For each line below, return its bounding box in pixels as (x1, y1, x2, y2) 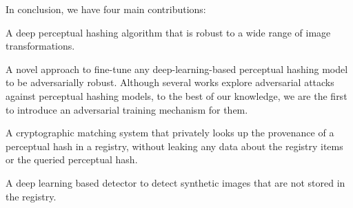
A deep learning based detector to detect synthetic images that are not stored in (6, 175, 345, 189)
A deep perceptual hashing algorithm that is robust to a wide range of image (6, 25, 331, 39)
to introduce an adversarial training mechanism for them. (6, 102, 248, 116)
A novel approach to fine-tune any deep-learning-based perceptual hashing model (6, 61, 348, 76)
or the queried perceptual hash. (6, 152, 138, 167)
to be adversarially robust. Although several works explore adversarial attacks (6, 75, 334, 90)
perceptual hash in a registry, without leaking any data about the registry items (6, 138, 343, 153)
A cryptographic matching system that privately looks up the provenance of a (6, 125, 334, 140)
